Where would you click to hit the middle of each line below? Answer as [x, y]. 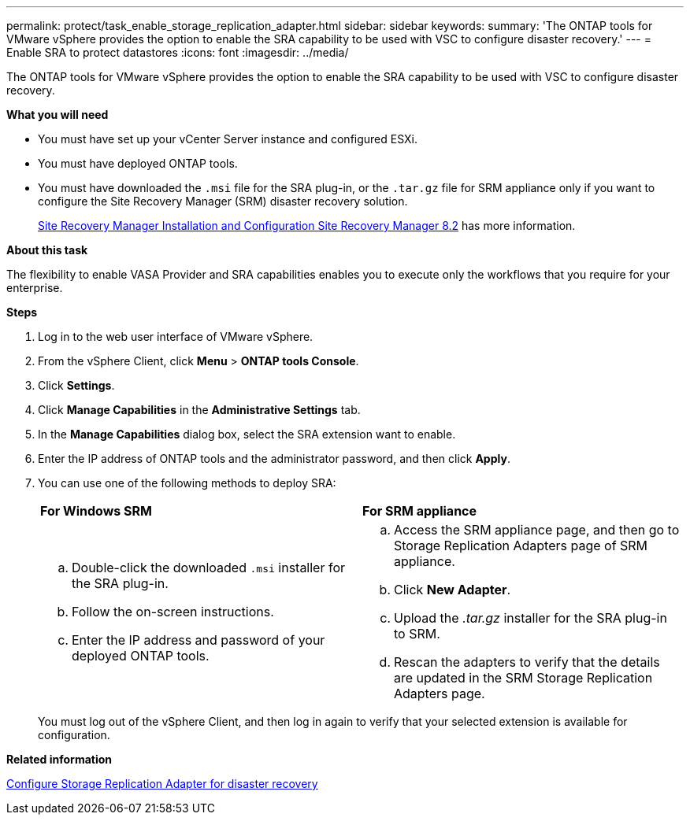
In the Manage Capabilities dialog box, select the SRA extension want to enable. [247, 434]
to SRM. [417, 634]
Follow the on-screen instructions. [173, 612]
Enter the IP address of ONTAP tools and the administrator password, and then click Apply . [274, 459]
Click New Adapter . [453, 590]
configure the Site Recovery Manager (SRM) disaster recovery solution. [223, 201]
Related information [59, 759]
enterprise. [35, 288]
